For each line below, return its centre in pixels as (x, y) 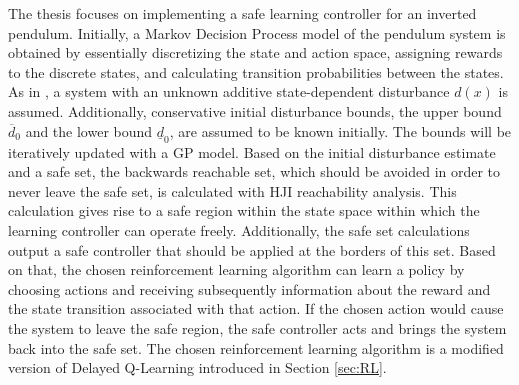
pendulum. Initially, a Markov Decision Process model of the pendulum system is (257, 32)
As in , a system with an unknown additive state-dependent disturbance (229, 91)
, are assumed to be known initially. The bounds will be (340, 130)
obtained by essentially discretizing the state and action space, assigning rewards (255, 52)
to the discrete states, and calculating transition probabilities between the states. (256, 71)
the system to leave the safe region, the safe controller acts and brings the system (257, 327)
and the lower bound (89, 130)
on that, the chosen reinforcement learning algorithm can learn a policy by (236, 269)
